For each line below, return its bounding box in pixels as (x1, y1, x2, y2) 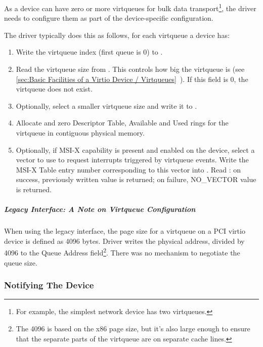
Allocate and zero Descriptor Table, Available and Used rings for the (16, 117, 229, 128)
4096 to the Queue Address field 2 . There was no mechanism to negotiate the (4, 246, 240, 257)
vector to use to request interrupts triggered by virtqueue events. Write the (16, 154, 249, 165)
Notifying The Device (4, 279, 94, 291)
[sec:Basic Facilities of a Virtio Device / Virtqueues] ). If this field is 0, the (16, 73, 248, 84)
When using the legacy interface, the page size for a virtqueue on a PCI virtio (4, 226, 245, 236)
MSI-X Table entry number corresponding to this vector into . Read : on (16, 164, 241, 175)
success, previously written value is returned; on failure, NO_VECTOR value (16, 174, 256, 185)
